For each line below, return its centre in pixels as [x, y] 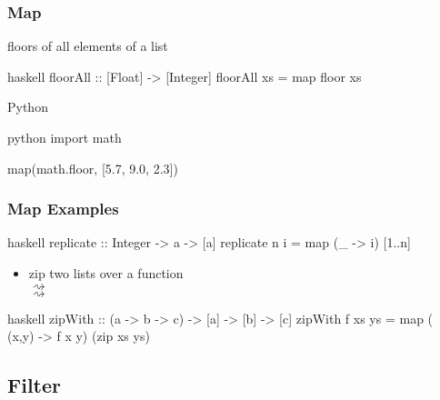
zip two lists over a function [106, 273]
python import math [65, 137]
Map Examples [63, 209]
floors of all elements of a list [88, 46]
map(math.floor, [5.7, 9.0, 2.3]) [93, 168]
